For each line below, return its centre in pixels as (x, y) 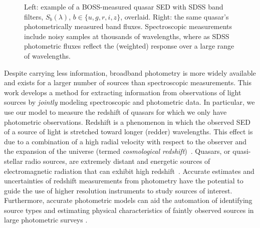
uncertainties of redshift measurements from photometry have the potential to (124, 181)
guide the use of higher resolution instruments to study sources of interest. (118, 190)
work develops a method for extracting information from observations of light (123, 92)
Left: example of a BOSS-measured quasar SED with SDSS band (124, 7)
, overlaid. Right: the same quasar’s (175, 16)
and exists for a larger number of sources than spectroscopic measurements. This (128, 82)
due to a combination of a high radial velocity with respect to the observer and (125, 141)
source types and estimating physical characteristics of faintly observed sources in (129, 210)
